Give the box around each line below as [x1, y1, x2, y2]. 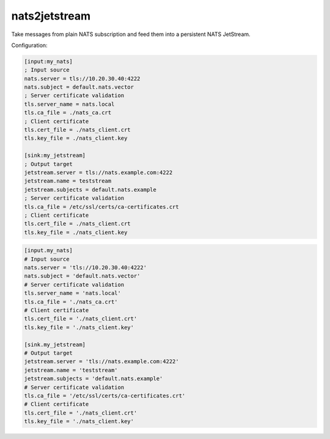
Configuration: [11, 42, 48, 49]
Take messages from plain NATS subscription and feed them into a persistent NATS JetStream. [11, 31, 251, 38]
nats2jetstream [11, 9, 91, 23]
